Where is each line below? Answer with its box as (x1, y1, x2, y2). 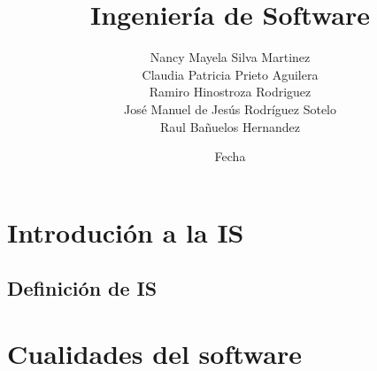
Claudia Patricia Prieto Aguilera (142, 65, 319, 83)
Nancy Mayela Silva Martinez (150, 48, 311, 66)
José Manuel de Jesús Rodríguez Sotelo (123, 99, 336, 118)
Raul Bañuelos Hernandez (159, 117, 300, 135)
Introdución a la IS (7, 213, 244, 250)
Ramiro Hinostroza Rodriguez (149, 82, 312, 101)
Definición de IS (7, 274, 158, 302)
